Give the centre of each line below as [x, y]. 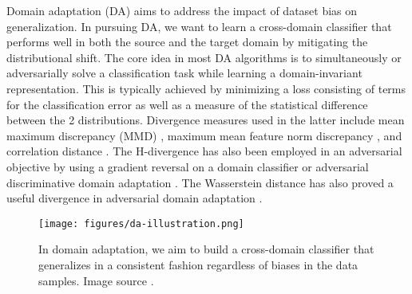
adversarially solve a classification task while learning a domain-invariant [184, 73]
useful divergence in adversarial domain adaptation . [135, 198]
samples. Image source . [96, 280]
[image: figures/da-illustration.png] [141, 223]
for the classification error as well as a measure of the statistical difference [187, 104]
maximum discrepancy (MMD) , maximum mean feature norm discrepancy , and [204, 135]
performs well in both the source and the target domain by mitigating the [187, 42]
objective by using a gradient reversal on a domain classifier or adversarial [188, 166]
